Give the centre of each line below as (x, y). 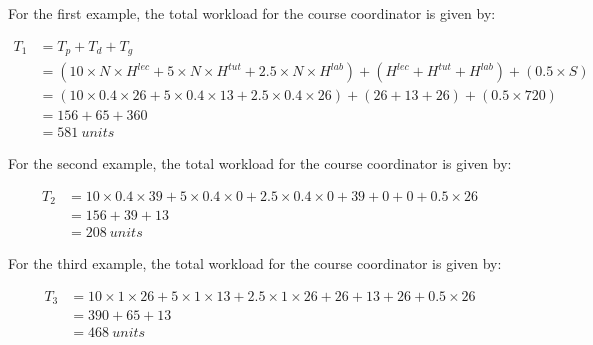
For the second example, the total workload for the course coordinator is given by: (260, 163)
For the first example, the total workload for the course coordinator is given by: (252, 13)
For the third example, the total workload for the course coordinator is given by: (255, 263)
